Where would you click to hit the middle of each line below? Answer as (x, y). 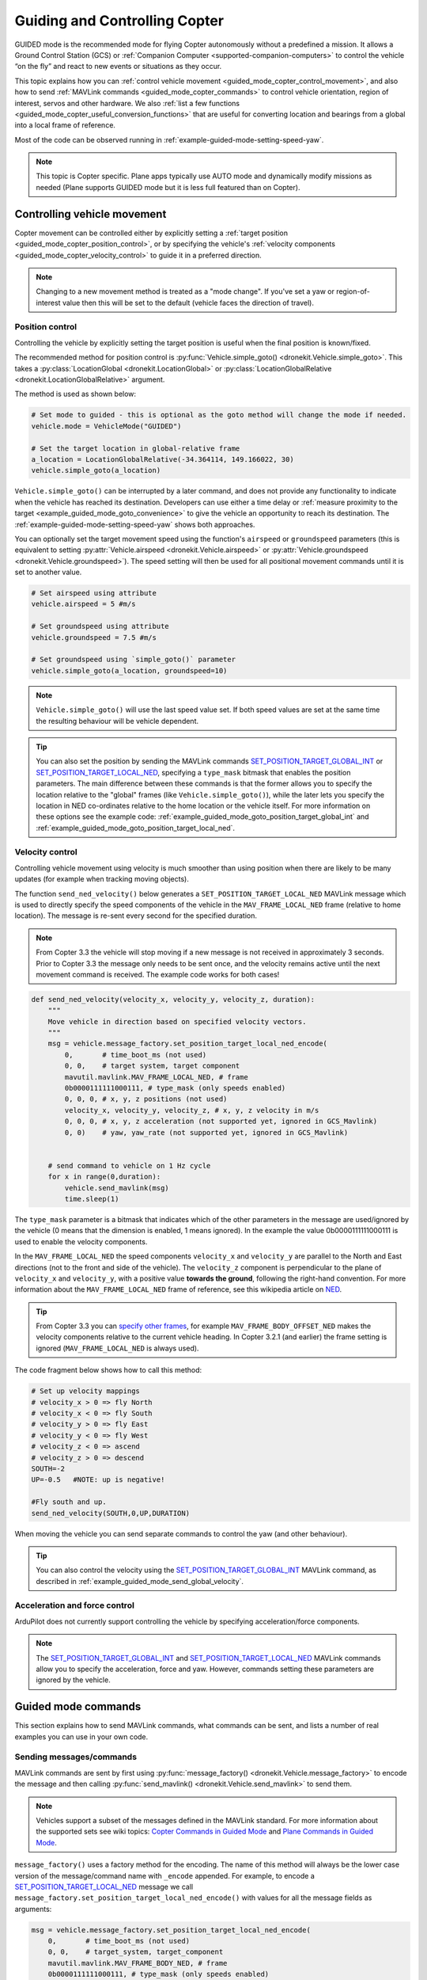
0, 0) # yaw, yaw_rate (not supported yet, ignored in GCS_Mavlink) (206, 1132)
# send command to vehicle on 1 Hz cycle (129, 1165)
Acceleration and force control (74, 1605)
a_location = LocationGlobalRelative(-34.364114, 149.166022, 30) (162, 459)
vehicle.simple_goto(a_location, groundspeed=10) (129, 670)
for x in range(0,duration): (104, 1177)
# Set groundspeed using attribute (100, 626)
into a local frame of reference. (65, 125)
